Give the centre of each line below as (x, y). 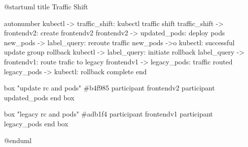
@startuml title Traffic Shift (46, 6)
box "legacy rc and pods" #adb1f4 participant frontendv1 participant (108, 114)
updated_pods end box (39, 97)
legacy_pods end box (36, 123)
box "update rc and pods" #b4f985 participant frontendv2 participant (109, 88)
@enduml (18, 140)
